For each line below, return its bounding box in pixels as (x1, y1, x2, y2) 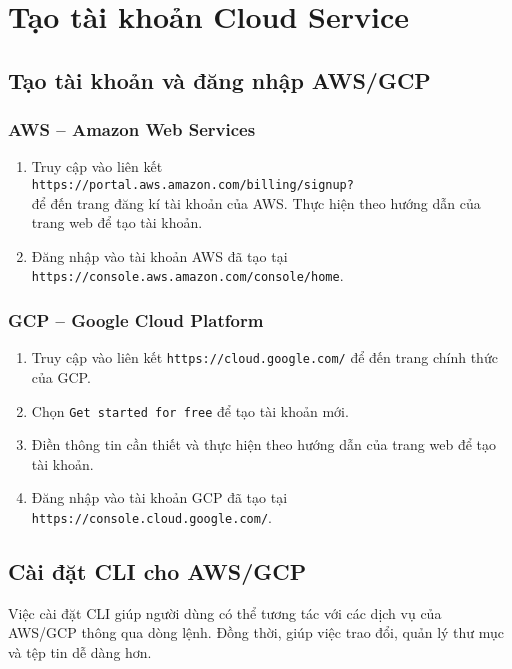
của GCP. (31, 366, 91, 387)
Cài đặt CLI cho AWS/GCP (8, 556, 307, 587)
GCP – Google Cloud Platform (8, 307, 264, 332)
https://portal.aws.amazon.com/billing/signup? (31, 177, 354, 192)
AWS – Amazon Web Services (8, 117, 256, 142)
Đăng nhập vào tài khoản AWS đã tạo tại (31, 245, 288, 266)
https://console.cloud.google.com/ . (31, 506, 272, 527)
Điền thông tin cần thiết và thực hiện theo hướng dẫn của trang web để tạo (31, 434, 496, 455)
